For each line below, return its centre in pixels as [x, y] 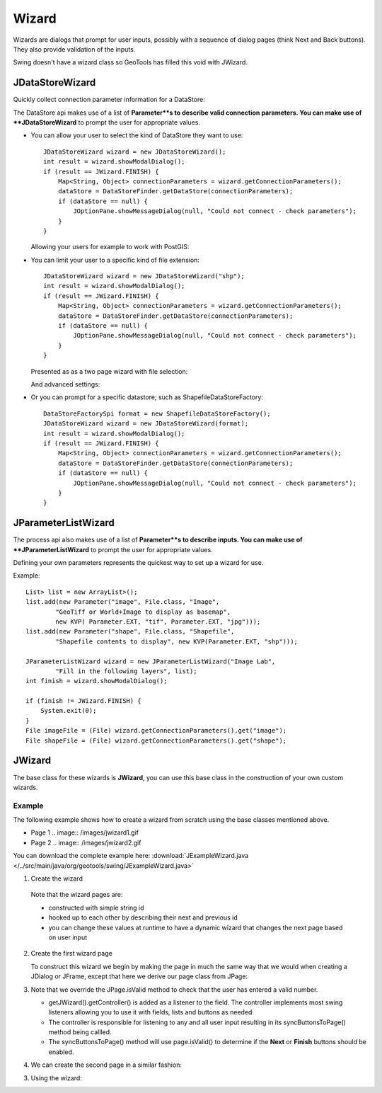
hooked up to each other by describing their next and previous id [143, 917]
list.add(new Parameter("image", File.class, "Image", [123, 602]
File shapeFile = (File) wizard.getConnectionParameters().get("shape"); [156, 740]
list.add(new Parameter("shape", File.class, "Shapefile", [130, 631]
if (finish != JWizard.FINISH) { [83, 701]
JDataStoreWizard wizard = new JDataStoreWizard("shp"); [144, 276]
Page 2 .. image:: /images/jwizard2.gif [86, 842]
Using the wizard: [57, 1078]
